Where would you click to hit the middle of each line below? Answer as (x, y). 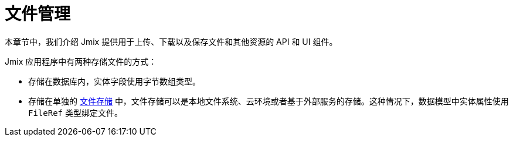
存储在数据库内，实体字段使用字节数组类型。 (114, 81)
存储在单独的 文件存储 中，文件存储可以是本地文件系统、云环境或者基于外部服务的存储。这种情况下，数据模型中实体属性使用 (269, 101)
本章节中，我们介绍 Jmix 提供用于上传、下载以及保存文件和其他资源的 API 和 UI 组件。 (171, 41)
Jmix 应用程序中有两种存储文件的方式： (81, 61)
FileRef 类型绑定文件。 (75, 112)
